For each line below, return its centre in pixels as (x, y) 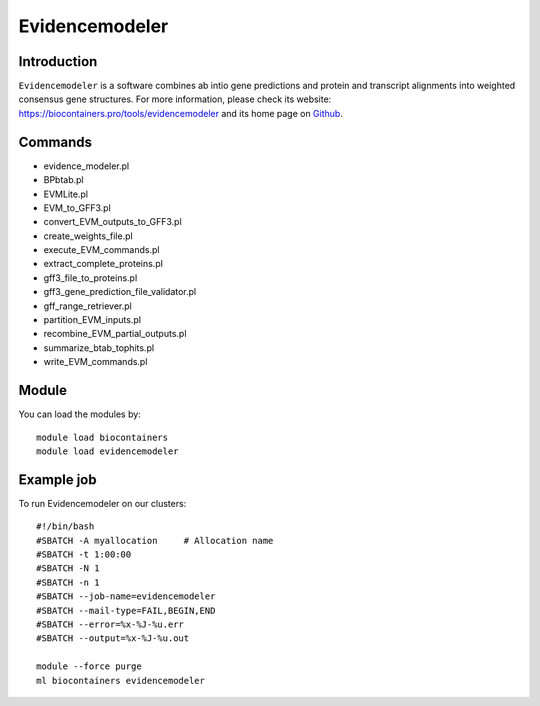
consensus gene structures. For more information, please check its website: (175, 99)
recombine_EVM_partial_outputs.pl (115, 334)
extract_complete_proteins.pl (103, 264)
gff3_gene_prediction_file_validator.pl (120, 292)
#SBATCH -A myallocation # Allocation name (155, 540)
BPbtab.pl (63, 180)
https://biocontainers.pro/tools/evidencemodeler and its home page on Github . (181, 113)
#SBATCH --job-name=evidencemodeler (126, 596)
